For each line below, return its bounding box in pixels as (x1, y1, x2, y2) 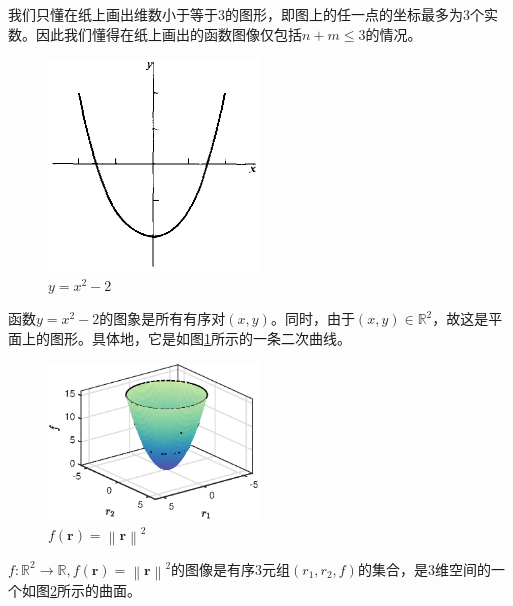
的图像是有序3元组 (171, 558, 291, 579)
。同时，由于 (270, 308, 355, 329)
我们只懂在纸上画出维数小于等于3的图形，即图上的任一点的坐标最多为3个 (8, 4, 484, 24)
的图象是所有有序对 (99, 308, 226, 329)
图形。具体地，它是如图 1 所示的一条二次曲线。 (49, 327, 351, 348)
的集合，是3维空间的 (357, 558, 491, 579)
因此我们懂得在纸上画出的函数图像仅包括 (35, 23, 302, 44)
